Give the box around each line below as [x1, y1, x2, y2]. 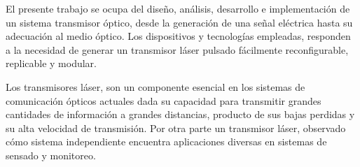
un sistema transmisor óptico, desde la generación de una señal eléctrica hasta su [6, 15, 353, 29]
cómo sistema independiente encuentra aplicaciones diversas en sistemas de [6, 134, 327, 149]
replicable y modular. [6, 56, 97, 71]
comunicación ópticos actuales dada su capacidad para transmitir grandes [6, 93, 321, 108]
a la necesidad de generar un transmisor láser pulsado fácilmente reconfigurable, [6, 42, 349, 57]
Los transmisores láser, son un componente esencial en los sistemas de [6, 79, 305, 94]
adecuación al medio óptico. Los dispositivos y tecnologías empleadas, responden [6, 29, 351, 43]
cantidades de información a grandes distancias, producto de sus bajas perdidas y [6, 107, 355, 122]
